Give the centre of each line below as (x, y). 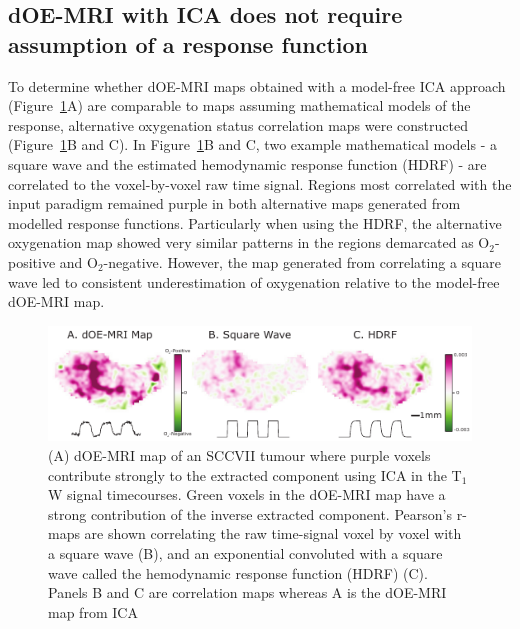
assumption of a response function (188, 43)
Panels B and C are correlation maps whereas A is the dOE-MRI (247, 592)
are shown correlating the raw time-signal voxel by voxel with (273, 533)
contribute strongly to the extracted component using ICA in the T (255, 474)
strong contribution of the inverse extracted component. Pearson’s (250, 513)
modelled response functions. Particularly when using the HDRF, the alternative (255, 222)
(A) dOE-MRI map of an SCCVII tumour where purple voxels (239, 455)
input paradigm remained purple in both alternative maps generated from (234, 203)
